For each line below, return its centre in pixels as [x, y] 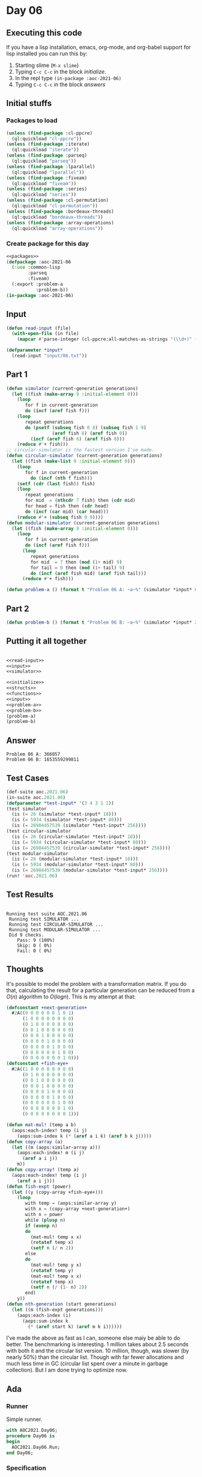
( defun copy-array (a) [35, 1142]
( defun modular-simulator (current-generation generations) [83, 523]
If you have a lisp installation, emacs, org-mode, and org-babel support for [99, 47]
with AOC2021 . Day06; [32, 1431]
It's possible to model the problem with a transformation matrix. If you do [96, 983]
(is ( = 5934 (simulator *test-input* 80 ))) [67, 820]
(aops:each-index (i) [44, 1315]
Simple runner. [24, 1419]
